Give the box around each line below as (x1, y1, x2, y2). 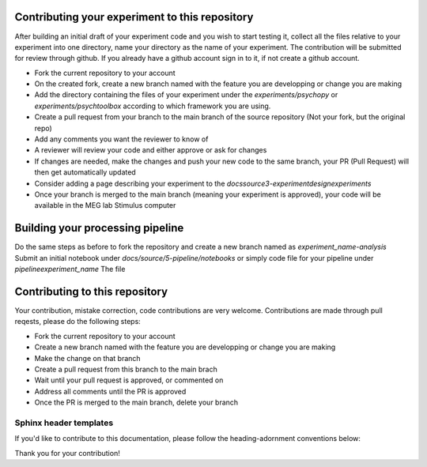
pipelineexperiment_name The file (14, 265, 126, 274)
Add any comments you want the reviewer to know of (34, 134, 209, 144)
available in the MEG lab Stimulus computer (34, 201, 176, 210)
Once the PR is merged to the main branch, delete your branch (34, 397, 239, 407)
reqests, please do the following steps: (14, 317, 142, 326)
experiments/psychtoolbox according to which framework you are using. (34, 101, 271, 111)
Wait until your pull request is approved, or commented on (34, 375, 224, 385)
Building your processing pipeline (14, 221, 184, 235)
